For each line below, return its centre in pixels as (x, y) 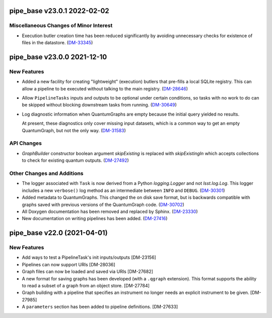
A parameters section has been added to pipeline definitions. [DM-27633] (100, 307)
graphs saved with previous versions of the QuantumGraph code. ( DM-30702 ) (103, 204)
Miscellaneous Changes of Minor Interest (61, 26)
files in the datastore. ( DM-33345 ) (57, 43)
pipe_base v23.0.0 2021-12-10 (58, 57)
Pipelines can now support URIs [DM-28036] (69, 264)
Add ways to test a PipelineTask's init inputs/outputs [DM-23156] (89, 257)
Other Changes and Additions (46, 173)
